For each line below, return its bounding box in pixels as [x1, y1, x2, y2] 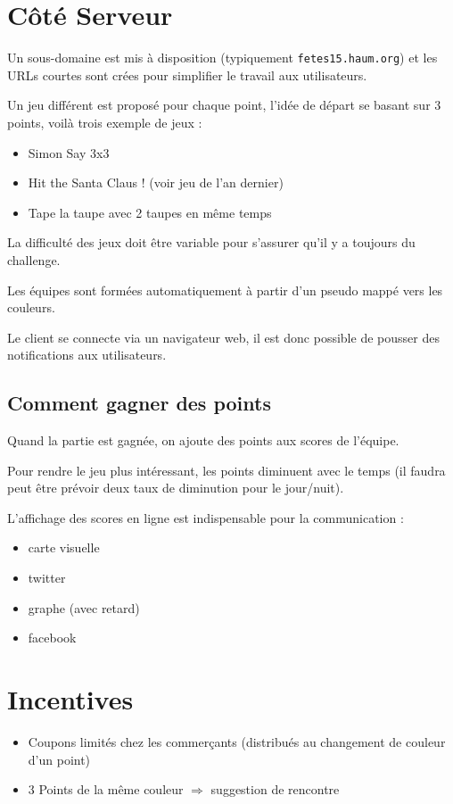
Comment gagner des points [7, 389, 271, 417]
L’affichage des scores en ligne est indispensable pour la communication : [7, 508, 404, 526]
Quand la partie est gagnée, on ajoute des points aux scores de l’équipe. [7, 431, 399, 450]
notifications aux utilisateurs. [7, 345, 167, 364]
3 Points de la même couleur [28, 780, 184, 799]
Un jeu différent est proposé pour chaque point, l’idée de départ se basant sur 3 [7, 95, 441, 114]
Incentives [7, 681, 134, 717]
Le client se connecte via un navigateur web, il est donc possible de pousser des [7, 327, 440, 346]
